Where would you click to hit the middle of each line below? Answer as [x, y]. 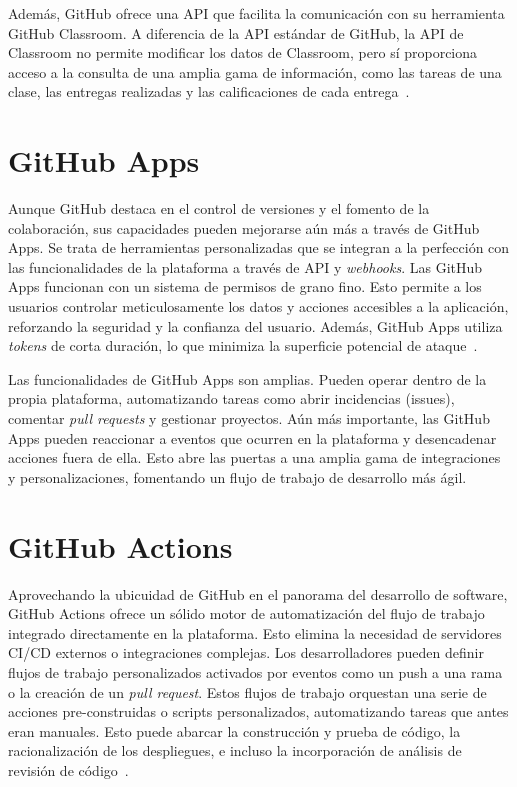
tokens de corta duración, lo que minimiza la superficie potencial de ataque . [243, 345]
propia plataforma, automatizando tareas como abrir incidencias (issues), [231, 398]
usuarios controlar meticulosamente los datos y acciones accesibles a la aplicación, [258, 306]
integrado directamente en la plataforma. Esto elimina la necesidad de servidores [255, 632]
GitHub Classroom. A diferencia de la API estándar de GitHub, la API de [236, 32]
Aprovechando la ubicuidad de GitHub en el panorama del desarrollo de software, [258, 593]
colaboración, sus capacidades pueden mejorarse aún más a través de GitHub [244, 227]
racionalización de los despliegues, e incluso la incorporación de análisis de [235, 750]
